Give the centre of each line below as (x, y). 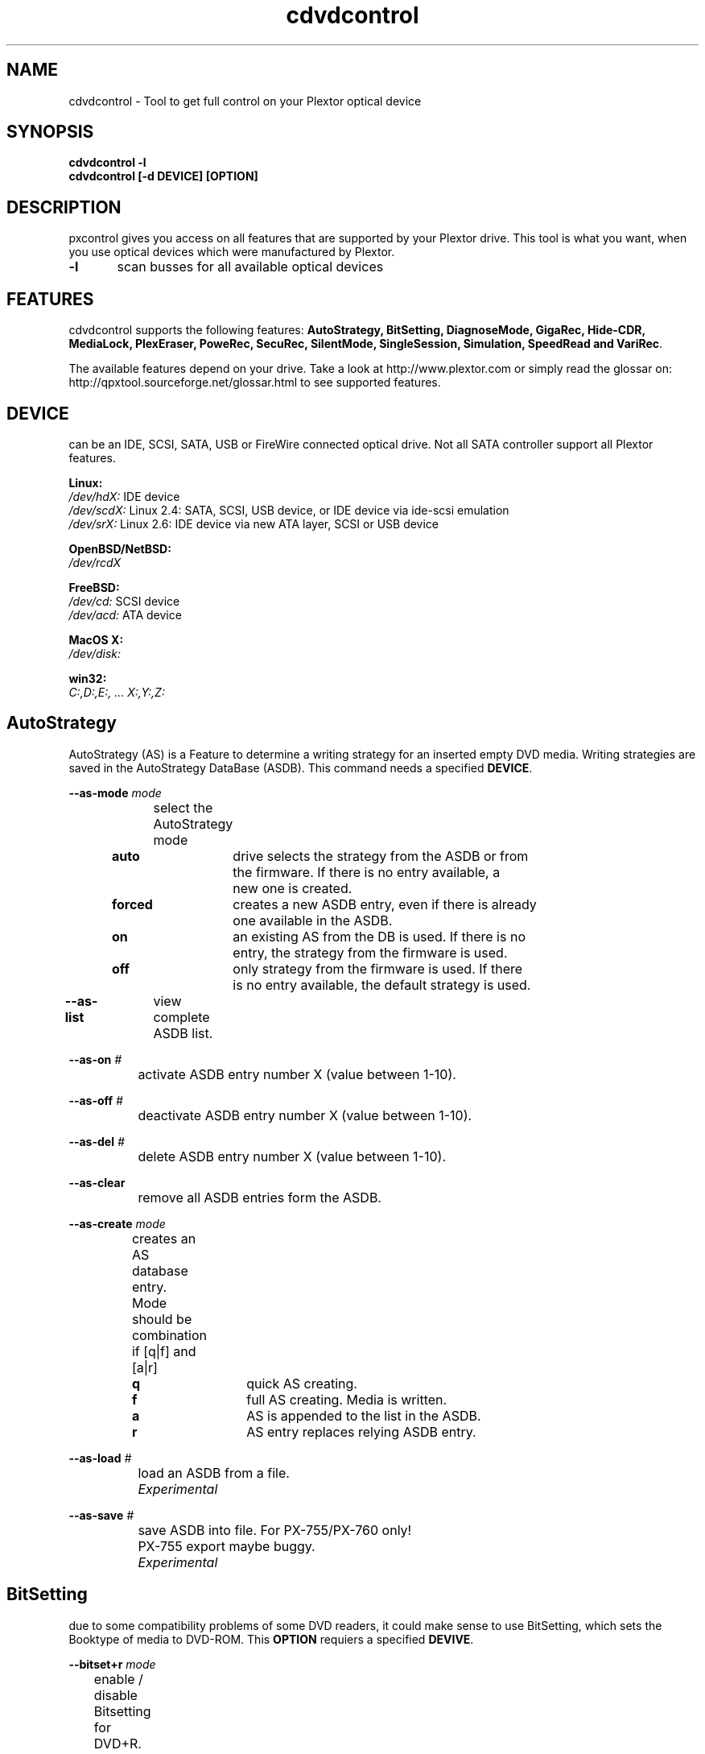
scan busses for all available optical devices (250, 267)
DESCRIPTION (64, 207)
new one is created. (293, 888)
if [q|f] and (164, 1351)
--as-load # (100, 1458)
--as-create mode (117, 1223)
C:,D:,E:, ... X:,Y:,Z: (117, 692)
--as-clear (97, 1182)
